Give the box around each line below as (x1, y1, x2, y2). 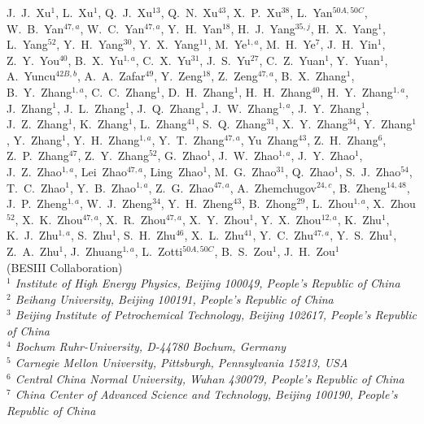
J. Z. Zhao (7, 162, 62, 180)
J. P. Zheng (7, 195, 68, 212)
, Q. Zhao (285, 162, 334, 180)
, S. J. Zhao (339, 162, 401, 180)
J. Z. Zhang (7, 115, 68, 132)
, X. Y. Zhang (275, 115, 348, 132)
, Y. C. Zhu (252, 227, 314, 244)
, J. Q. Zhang (130, 99, 201, 116)
